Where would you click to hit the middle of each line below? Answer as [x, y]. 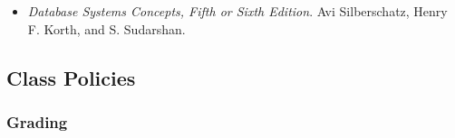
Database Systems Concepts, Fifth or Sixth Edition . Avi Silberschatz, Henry [237, 11]
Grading [37, 121]
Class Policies [71, 77]
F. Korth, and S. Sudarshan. [106, 28]
